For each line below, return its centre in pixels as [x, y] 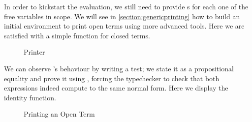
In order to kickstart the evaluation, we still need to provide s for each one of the [126, 6]
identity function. [30, 97]
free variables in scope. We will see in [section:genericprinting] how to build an [122, 16]
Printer [34, 52]
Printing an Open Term [59, 114]
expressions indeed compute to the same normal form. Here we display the [116, 88]
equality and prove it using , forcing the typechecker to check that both [112, 78]
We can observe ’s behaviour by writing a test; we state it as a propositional [119, 68]
